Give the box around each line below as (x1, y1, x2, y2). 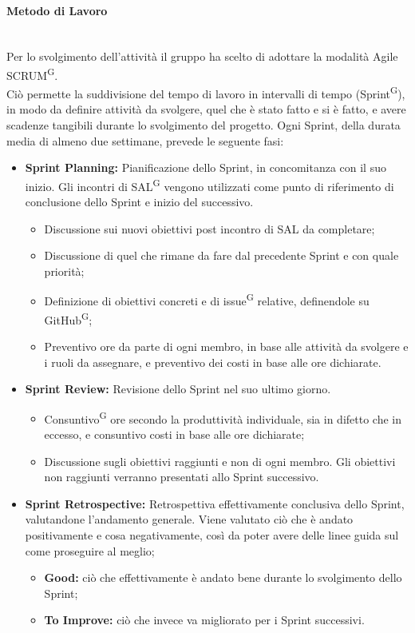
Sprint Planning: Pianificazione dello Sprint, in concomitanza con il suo (25, 159, 386, 176)
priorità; (44, 262, 85, 279)
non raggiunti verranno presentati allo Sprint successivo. (44, 468, 319, 485)
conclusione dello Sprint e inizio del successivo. (25, 193, 254, 210)
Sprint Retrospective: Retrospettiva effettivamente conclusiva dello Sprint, (25, 495, 405, 512)
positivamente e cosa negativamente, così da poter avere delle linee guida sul (25, 526, 399, 543)
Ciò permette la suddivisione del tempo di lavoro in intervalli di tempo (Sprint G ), (6, 83, 405, 102)
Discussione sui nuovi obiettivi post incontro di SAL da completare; (44, 220, 375, 237)
